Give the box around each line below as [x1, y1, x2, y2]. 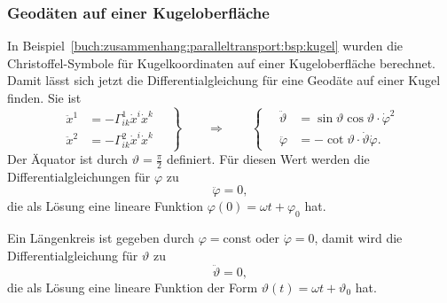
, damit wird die [314, 229, 403, 247]
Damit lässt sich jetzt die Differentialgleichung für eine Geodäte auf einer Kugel [7, 71, 441, 89]
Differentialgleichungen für [7, 167, 151, 185]
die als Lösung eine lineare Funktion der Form [7, 277, 258, 296]
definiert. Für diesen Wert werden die [166, 150, 370, 168]
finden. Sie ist [7, 89, 82, 106]
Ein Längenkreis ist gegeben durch [7, 229, 195, 247]
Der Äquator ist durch [7, 150, 129, 168]
